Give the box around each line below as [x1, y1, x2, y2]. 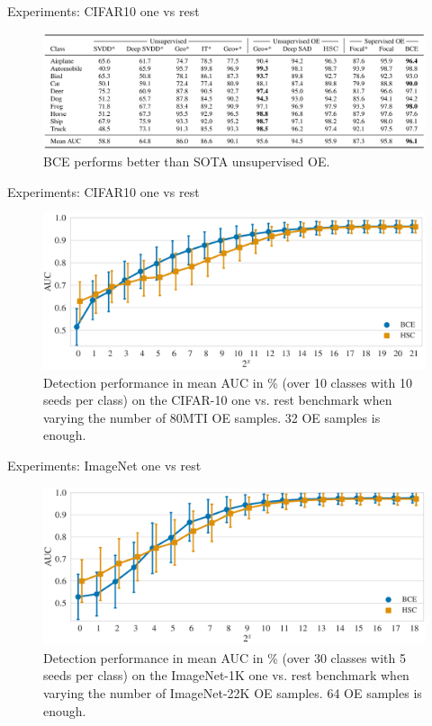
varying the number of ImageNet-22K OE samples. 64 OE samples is [43, 683, 422, 702]
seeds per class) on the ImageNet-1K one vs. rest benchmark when [43, 666, 409, 685]
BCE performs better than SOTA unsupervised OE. [43, 151, 330, 170]
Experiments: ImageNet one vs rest [7, 456, 202, 475]
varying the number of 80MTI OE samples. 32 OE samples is [43, 408, 381, 426]
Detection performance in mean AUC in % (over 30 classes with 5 [43, 648, 406, 667]
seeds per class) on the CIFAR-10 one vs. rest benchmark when [43, 390, 392, 409]
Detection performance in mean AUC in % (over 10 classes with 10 [43, 372, 412, 391]
